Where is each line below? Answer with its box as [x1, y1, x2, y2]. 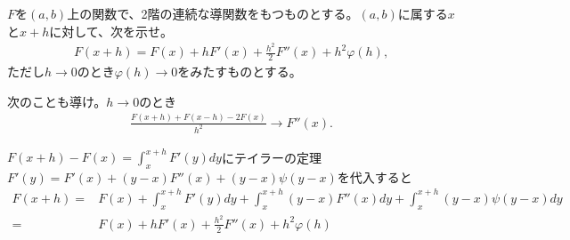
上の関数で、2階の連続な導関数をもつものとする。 [67, 4, 359, 22]
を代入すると [337, 167, 412, 186]
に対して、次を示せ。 [49, 21, 174, 40]
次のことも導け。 [7, 92, 107, 110]
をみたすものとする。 [177, 62, 302, 81]
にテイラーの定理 [221, 148, 322, 166]
